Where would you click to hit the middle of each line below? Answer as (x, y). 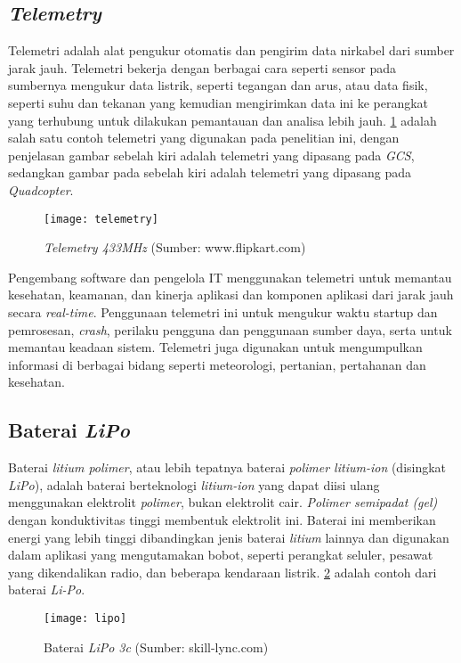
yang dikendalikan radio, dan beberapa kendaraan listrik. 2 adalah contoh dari (222, 572)
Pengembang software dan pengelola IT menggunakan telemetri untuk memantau (230, 277)
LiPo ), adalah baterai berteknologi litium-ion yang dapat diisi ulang (194, 484)
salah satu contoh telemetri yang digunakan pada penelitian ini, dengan (204, 138)
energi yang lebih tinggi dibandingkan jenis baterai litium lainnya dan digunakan (229, 537)
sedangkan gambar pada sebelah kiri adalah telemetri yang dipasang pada (210, 172)
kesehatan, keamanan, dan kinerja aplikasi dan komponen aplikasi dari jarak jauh (231, 295)
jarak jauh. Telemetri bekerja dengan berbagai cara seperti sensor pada (202, 67)
